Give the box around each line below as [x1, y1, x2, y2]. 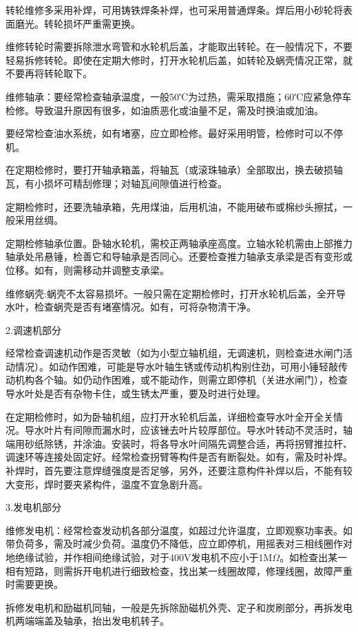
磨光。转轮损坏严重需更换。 [14, 16, 140, 30]
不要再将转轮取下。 [6, 66, 92, 81]
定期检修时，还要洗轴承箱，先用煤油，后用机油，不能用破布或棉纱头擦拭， [6, 199, 343, 213]
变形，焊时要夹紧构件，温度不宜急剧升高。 [14, 476, 208, 491]
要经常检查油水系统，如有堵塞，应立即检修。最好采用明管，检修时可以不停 [6, 126, 343, 140]
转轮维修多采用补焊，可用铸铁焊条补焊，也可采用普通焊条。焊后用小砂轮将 [6, 3, 343, 17]
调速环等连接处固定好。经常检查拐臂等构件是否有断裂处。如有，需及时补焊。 [6, 450, 352, 464]
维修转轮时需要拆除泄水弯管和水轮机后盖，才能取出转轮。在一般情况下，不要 [6, 39, 352, 54]
